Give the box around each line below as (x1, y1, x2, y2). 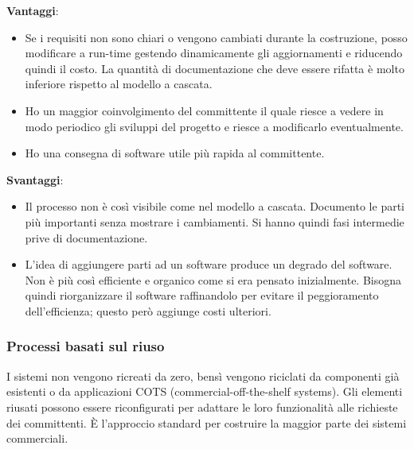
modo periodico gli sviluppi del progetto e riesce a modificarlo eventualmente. (25, 118, 404, 134)
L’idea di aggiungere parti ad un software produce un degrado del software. (25, 256, 393, 273)
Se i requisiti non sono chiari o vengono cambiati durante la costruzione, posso (25, 29, 408, 45)
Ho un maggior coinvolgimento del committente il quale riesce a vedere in (25, 102, 384, 118)
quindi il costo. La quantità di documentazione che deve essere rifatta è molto (25, 60, 404, 76)
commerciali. (6, 430, 68, 447)
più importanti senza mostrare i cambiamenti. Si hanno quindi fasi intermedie (25, 213, 404, 230)
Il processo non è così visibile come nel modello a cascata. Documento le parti (25, 198, 404, 215)
